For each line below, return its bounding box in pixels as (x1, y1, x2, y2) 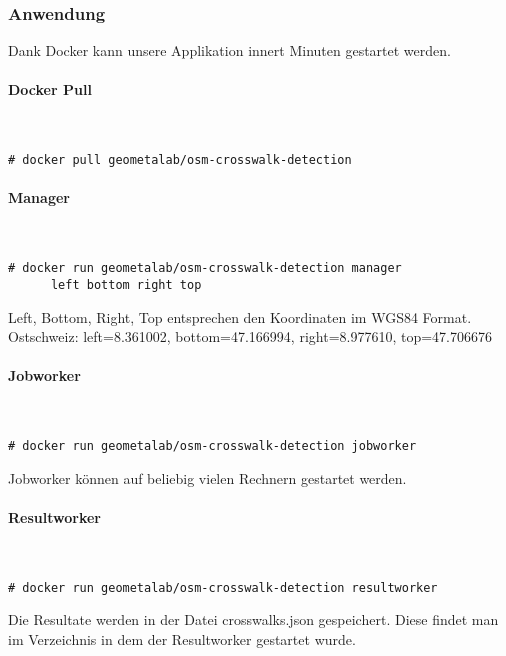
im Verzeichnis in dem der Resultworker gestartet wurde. (8, 629, 356, 650)
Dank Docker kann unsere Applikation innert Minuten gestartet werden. (8, 40, 451, 61)
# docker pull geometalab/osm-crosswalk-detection (8, 153, 352, 168)
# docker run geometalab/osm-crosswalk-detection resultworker (8, 580, 438, 595)
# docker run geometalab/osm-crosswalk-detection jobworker (8, 439, 417, 454)
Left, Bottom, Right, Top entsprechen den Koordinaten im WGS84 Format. (8, 306, 472, 327)
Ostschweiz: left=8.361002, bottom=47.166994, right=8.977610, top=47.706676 (8, 326, 492, 347)
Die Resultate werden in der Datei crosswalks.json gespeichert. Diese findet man (8, 609, 499, 630)
